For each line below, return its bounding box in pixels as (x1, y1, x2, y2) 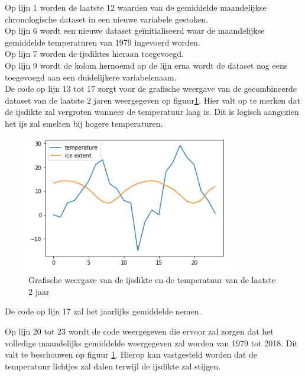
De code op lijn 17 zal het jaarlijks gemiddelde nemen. (5, 305, 202, 317)
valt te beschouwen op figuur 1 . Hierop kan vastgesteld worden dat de (5, 348, 257, 361)
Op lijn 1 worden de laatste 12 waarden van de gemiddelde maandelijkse (5, 1, 267, 13)
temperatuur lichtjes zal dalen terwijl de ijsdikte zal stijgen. (5, 359, 221, 372)
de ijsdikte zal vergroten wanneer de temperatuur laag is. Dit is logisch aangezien (5, 105, 299, 118)
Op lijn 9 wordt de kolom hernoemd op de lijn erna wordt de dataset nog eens (5, 59, 288, 71)
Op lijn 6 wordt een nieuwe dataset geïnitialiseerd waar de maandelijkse (5, 24, 265, 37)
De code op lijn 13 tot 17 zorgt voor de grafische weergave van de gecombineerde (5, 82, 297, 95)
